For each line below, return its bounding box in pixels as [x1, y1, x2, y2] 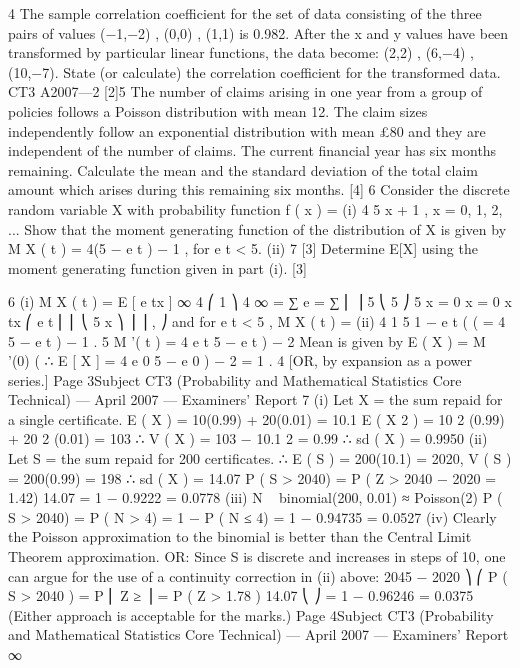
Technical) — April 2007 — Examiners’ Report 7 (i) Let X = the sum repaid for [8, 389, 503, 410]
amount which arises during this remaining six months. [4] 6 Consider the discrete [8, 179, 510, 200]
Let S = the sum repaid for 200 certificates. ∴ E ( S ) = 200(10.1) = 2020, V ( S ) [8, 448, 512, 469]
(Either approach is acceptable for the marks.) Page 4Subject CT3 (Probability [8, 604, 494, 625]
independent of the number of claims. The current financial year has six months [8, 140, 497, 161]
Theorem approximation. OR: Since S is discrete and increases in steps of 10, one [8, 546, 506, 567]
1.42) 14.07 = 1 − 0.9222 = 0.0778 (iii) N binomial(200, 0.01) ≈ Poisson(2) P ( [8, 487, 503, 508]
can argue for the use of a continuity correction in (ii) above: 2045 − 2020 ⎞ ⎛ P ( [8, 565, 508, 586]
